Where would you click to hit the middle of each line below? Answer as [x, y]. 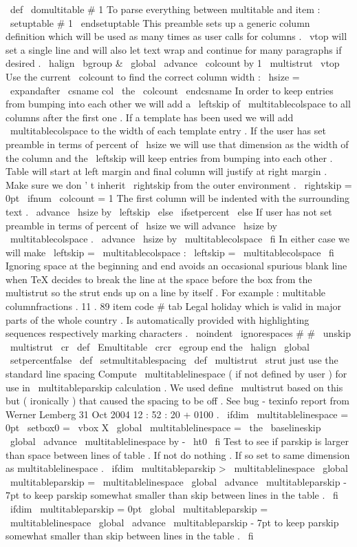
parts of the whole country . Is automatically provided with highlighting [158, 319]
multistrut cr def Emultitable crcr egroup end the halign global [160, 346]
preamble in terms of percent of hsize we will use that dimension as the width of [177, 144]
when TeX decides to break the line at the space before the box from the [159, 279]
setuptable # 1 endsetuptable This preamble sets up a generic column [160, 22]
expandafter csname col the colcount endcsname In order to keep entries [172, 90]
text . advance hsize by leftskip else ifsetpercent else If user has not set [169, 211]
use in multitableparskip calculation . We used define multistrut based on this [174, 387]
